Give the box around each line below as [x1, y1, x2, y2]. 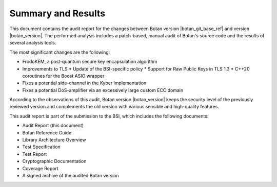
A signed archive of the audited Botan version [22, 172, 119, 178]
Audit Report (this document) [22, 123, 84, 129]
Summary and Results [9, 8, 105, 19]
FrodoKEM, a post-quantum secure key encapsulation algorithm [22, 59, 157, 65]
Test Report [22, 151, 47, 157]
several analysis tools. [9, 40, 56, 46]
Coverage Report [22, 165, 58, 171]
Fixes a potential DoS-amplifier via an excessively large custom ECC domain [22, 87, 184, 93]
